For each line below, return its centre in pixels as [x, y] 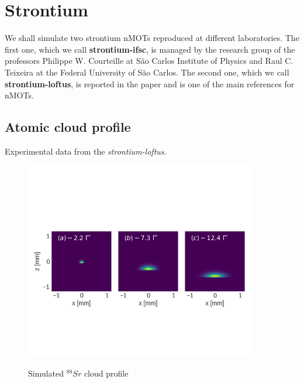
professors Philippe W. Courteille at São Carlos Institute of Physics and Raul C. [149, 61]
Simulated [46, 373]
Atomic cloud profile [68, 127]
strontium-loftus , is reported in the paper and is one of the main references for [150, 83]
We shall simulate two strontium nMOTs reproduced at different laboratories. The [152, 38]
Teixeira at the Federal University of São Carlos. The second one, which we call [147, 72]
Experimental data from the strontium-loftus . [86, 151]
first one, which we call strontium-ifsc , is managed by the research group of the [150, 49]
